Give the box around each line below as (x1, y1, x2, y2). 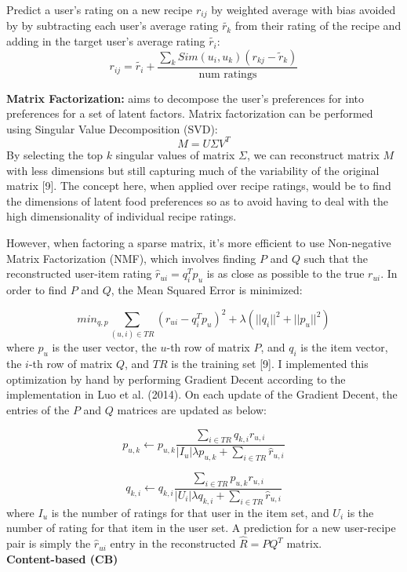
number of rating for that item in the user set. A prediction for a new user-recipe (6, 519, 396, 536)
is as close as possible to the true (206, 265, 365, 282)
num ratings (198, 68, 257, 80)
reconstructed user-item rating (6, 265, 152, 282)
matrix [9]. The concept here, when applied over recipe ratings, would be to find (6, 177, 391, 194)
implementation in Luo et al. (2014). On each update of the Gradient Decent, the (6, 386, 398, 403)
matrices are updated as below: (117, 401, 267, 417)
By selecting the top (6, 146, 104, 162)
